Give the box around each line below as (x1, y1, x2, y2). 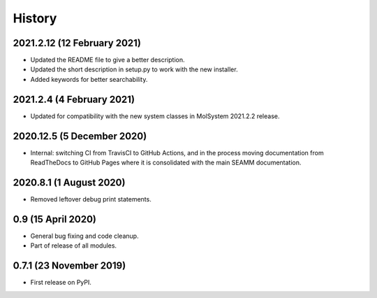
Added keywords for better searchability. (30, 75, 148, 83)
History (13, 10, 57, 26)
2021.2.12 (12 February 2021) (13, 37, 141, 49)
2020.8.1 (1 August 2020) (13, 176, 126, 188)
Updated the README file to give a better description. (30, 56, 185, 64)
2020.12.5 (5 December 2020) (13, 130, 147, 142)
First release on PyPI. (30, 278, 92, 287)
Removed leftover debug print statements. (30, 194, 151, 203)
